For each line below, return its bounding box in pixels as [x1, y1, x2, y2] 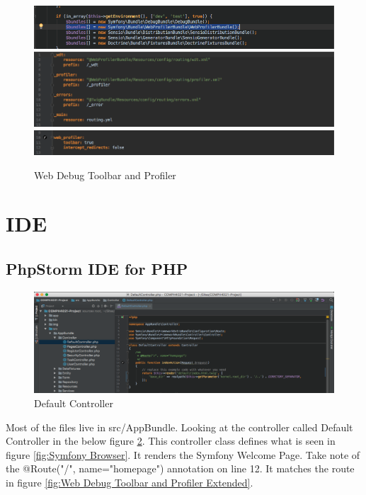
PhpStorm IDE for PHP [6, 257, 188, 279]
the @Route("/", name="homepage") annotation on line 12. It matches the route [6, 461, 355, 476]
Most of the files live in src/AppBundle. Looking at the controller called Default [6, 419, 353, 434]
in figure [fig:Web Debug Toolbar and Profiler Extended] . [6, 474, 253, 489]
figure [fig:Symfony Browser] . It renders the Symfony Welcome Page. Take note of [6, 447, 360, 462]
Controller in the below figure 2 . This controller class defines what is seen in [6, 433, 336, 448]
